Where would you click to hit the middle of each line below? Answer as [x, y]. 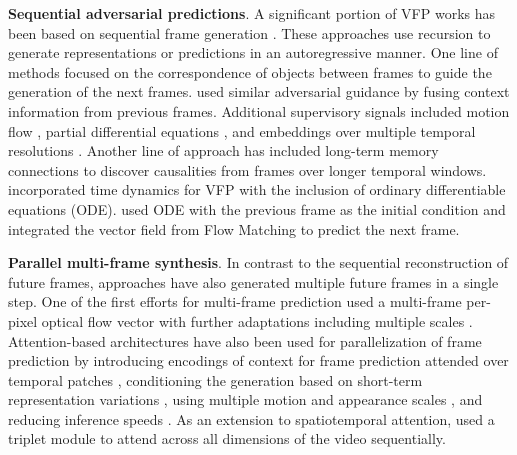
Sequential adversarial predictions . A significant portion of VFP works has [252, 13]
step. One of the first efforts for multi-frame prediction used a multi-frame [235, 301]
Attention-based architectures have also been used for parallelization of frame [245, 340]
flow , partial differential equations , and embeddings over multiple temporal [242, 130]
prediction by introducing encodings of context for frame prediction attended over [258, 360]
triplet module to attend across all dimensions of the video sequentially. [227, 438]
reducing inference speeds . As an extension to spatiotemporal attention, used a [251, 418]
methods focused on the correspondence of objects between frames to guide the [250, 71]
